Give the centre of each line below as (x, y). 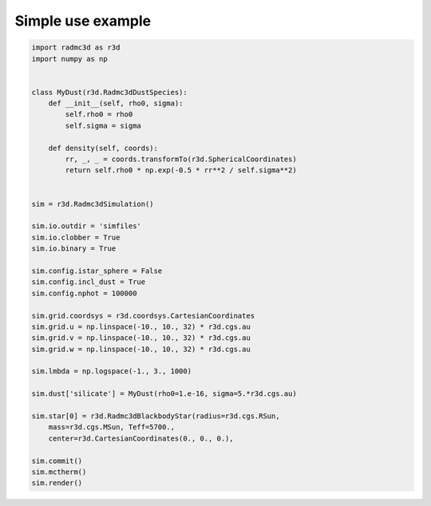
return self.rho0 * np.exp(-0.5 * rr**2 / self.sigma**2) (181, 170)
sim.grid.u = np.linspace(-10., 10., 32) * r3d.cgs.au (141, 326)
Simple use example (83, 21)
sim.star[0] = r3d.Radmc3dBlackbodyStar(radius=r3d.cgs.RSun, (156, 416)
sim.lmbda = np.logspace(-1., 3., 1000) (111, 372)
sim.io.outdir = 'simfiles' (86, 226)
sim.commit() (57, 461)
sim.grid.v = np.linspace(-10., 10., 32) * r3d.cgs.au (141, 338)
